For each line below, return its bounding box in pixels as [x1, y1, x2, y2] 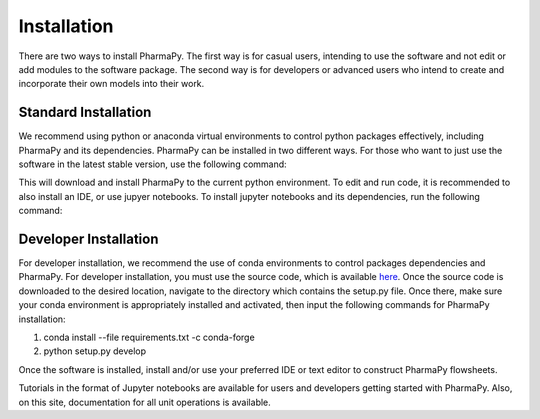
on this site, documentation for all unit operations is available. [18, 396, 272, 408]
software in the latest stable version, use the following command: [18, 158, 287, 170]
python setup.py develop [43, 345, 147, 357]
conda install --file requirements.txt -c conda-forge [43, 331, 255, 344]
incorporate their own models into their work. [18, 78, 205, 90]
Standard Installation [18, 104, 152, 121]
